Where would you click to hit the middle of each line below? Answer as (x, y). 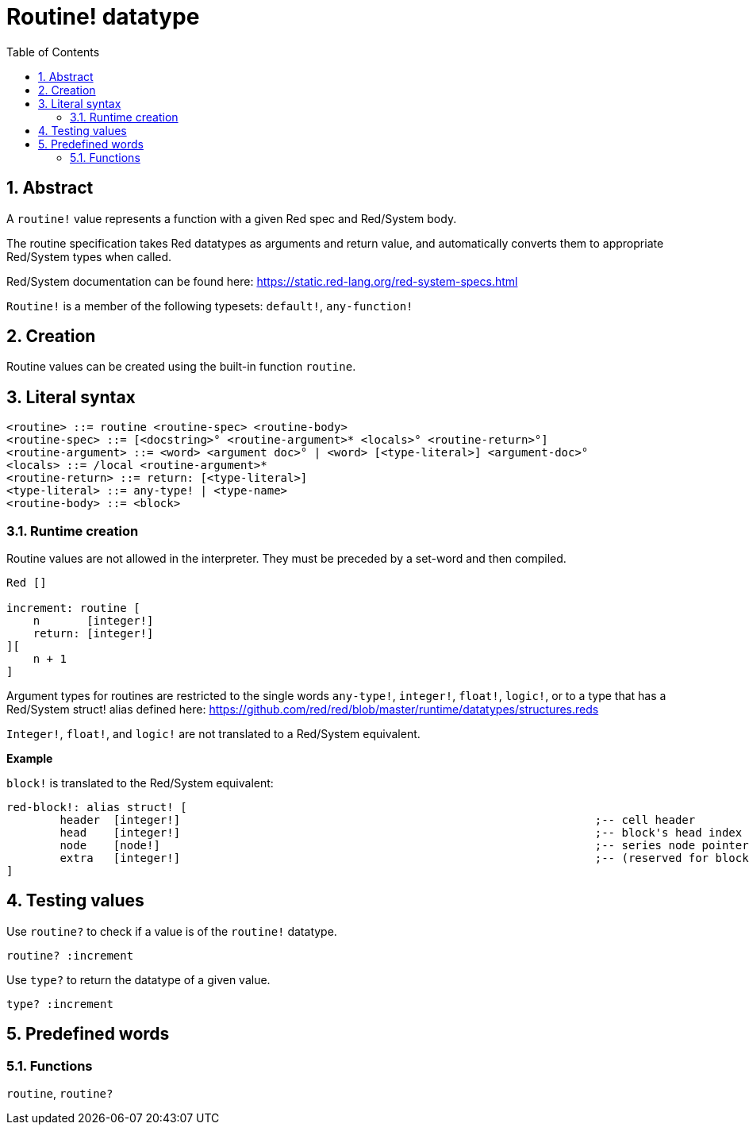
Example (30, 759)
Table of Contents (53, 52)
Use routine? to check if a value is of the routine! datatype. (172, 931)
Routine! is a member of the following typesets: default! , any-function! (210, 306)
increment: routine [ (73, 608)
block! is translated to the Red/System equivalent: (140, 783)
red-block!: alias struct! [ (97, 808)
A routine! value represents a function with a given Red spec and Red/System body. (232, 218)
